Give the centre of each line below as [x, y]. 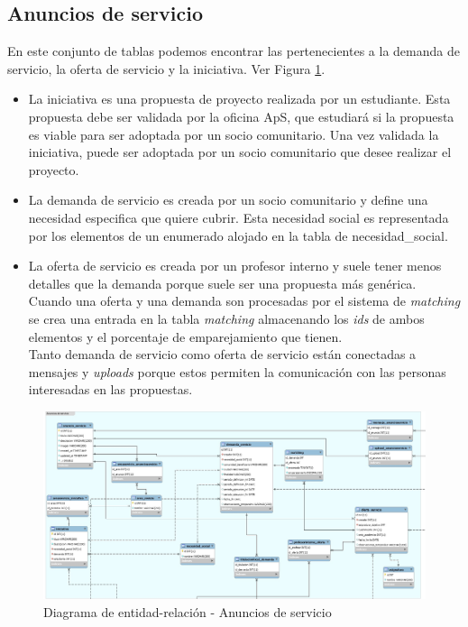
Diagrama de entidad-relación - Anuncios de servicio [188, 611]
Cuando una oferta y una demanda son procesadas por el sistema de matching [244, 301]
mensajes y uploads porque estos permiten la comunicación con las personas [237, 371]
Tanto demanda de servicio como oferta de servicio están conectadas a [222, 354]
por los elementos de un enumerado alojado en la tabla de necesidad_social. [238, 235]
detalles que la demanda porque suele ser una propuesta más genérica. [222, 283]
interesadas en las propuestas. [110, 389]
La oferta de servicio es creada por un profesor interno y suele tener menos [235, 266]
